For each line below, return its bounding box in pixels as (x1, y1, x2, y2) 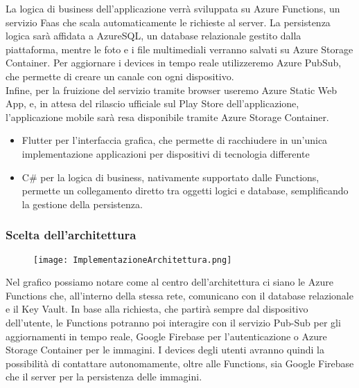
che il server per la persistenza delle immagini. (6, 369, 202, 384)
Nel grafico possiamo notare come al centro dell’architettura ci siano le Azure (6, 275, 333, 289)
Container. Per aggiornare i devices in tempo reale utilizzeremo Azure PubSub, (6, 55, 342, 70)
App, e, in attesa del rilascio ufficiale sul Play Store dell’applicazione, (6, 96, 299, 111)
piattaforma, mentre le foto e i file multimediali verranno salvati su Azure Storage (6, 41, 353, 56)
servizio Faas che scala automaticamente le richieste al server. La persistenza (6, 15, 331, 29)
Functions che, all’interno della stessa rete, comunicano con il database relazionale (6, 288, 353, 302)
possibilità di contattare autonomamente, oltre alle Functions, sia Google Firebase (6, 355, 354, 370)
